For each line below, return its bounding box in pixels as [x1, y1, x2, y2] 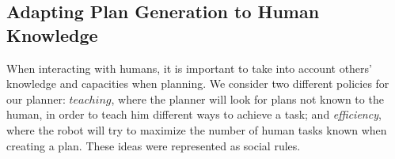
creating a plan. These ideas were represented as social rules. [6, 137, 301, 153]
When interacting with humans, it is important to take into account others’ [6, 59, 372, 76]
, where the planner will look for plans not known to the [111, 90, 384, 107]
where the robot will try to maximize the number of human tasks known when [6, 121, 387, 138]
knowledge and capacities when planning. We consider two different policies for [6, 75, 389, 92]
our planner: [6, 90, 66, 107]
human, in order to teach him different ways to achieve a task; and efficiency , [6, 106, 382, 123]
